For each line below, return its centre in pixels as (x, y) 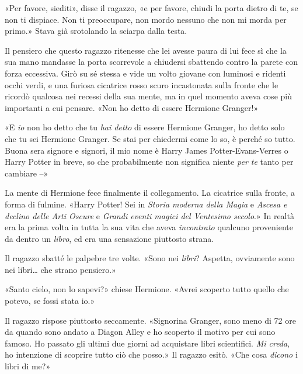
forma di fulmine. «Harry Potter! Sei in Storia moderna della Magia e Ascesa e (146, 204)
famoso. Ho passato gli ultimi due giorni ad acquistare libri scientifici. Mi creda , (147, 343)
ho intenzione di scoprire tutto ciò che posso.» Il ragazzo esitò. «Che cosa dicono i (151, 354)
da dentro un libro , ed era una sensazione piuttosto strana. (109, 238)
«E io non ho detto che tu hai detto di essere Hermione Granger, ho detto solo (145, 127)
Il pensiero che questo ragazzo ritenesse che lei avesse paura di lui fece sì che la (146, 50)
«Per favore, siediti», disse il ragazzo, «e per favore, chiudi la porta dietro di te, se (151, 8)
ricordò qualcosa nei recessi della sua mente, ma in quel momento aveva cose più (148, 96)
